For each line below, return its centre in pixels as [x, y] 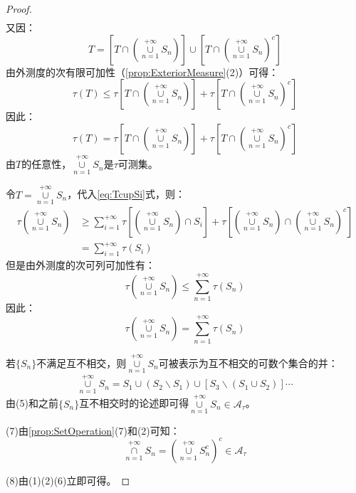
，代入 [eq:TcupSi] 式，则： [126, 194]
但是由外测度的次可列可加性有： [80, 265]
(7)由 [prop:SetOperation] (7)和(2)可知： [93, 430]
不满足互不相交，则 [82, 362]
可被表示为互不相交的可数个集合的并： [248, 362]
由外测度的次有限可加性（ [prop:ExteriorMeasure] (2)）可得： [142, 71]
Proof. [19, 9]
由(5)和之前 [32, 403]
